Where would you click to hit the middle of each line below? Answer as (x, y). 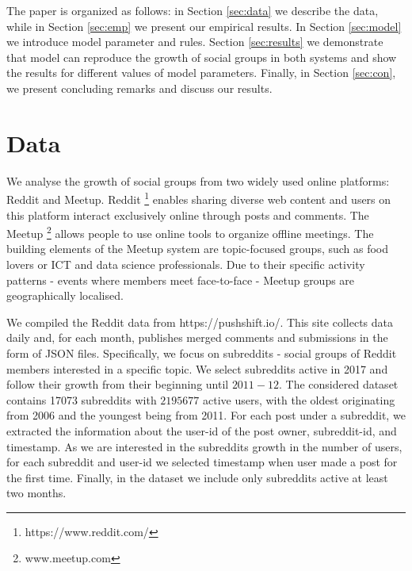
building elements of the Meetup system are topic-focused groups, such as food (198, 249)
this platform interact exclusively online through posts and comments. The (188, 215)
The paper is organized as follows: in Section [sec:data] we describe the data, (193, 10)
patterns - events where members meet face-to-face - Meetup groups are (181, 280)
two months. (36, 493)
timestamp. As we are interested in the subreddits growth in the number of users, (204, 446)
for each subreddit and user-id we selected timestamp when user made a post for (202, 462)
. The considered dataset (339, 384)
